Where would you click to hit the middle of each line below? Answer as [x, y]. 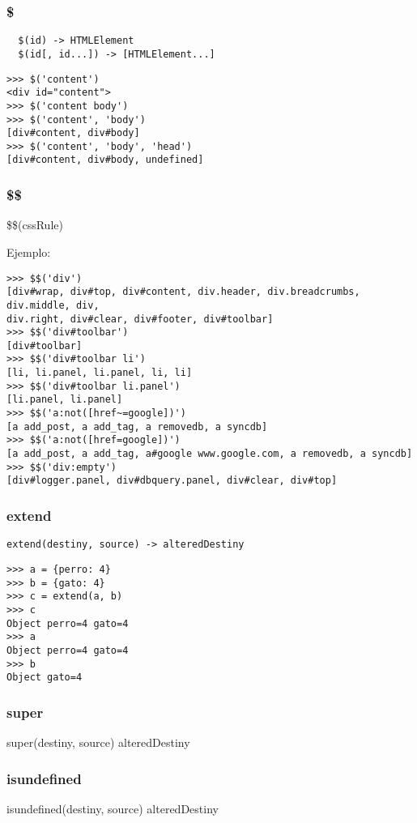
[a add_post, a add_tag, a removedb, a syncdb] [137, 426]
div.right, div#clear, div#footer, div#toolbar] [140, 319]
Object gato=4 [45, 678]
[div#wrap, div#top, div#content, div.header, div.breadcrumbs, [183, 292]
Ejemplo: [29, 252]
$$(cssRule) [35, 225]
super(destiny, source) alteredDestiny [98, 742]
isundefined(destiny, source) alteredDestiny [113, 808]
